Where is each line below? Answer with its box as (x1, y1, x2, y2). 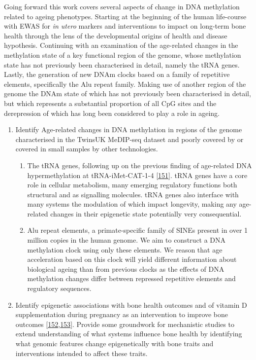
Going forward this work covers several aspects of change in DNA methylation (4, 1, 240, 11)
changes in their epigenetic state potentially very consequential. (50, 208, 242, 218)
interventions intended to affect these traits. (15, 348, 148, 358)
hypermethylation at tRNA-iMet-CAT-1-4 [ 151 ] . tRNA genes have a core (27, 170, 248, 180)
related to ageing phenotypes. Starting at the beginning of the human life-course (4, 11, 247, 21)
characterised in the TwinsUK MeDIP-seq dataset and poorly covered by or (15, 134, 244, 144)
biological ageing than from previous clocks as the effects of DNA (27, 263, 224, 274)
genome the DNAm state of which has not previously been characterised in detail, (4, 88, 251, 99)
